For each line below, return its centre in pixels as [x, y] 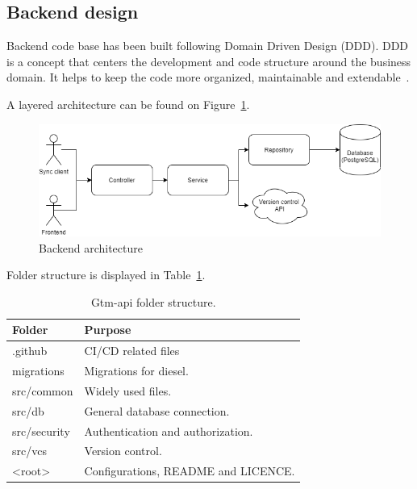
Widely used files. [128, 390]
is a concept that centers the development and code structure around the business [209, 61]
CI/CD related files [132, 351]
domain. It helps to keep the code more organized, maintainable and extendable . [208, 77]
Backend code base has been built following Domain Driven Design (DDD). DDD [208, 46]
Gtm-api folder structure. [153, 301]
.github [30, 351]
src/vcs [29, 451]
